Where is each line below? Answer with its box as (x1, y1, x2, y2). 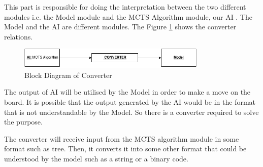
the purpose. (4, 116, 43, 127)
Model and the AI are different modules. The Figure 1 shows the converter (4, 21, 237, 32)
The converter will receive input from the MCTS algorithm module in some (4, 133, 239, 144)
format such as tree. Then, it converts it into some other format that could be (4, 143, 247, 154)
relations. (4, 31, 33, 41)
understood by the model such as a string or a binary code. (4, 153, 188, 163)
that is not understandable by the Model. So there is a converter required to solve (4, 106, 259, 117)
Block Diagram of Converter (24, 69, 112, 80)
